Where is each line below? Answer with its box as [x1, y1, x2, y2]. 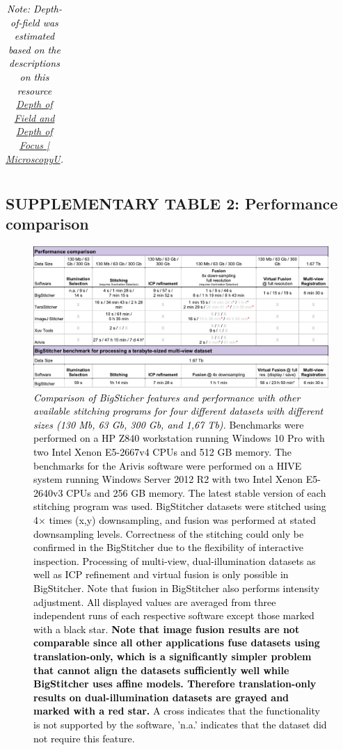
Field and [14, 110, 55, 125]
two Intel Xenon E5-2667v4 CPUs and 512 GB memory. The [33, 445, 292, 459]
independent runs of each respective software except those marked [33, 608, 314, 623]
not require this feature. [33, 731, 135, 745]
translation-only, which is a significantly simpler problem [33, 648, 312, 663]
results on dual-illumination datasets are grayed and [33, 689, 289, 704]
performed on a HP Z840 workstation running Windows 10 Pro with [33, 431, 325, 445]
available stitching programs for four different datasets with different [33, 404, 324, 418]
